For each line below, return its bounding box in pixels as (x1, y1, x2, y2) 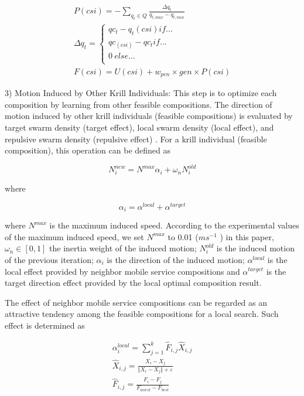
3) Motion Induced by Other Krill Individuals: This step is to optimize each (5, 87, 277, 99)
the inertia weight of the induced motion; (49, 242, 197, 254)
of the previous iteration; (5, 253, 94, 265)
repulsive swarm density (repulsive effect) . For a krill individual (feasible (5, 132, 267, 145)
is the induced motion (216, 242, 295, 254)
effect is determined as (5, 319, 85, 331)
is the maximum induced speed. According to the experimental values (49, 219, 299, 231)
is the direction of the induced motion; (107, 253, 245, 265)
